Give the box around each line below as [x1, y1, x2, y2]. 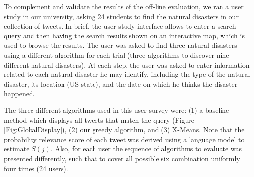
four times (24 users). [4, 163, 68, 173]
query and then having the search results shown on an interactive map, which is [4, 30, 245, 40]
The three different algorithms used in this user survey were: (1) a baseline [4, 105, 229, 115]
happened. [4, 88, 35, 99]
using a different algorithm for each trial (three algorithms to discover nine [4, 49, 229, 60]
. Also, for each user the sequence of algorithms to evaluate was [50, 143, 242, 154]
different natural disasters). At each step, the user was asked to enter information [4, 59, 250, 70]
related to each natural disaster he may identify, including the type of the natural [4, 69, 250, 79]
